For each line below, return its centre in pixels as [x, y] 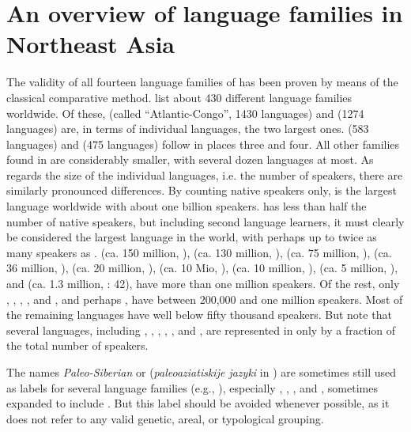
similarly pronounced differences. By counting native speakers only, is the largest [202, 190]
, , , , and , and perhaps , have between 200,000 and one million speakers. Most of [205, 299]
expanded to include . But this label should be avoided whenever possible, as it [198, 403]
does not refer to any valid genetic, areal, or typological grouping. [165, 418]
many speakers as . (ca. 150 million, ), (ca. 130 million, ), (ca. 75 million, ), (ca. [199, 252]
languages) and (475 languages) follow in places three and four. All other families [203, 144]
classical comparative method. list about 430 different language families [179, 97]
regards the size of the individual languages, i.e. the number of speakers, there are [205, 174]
